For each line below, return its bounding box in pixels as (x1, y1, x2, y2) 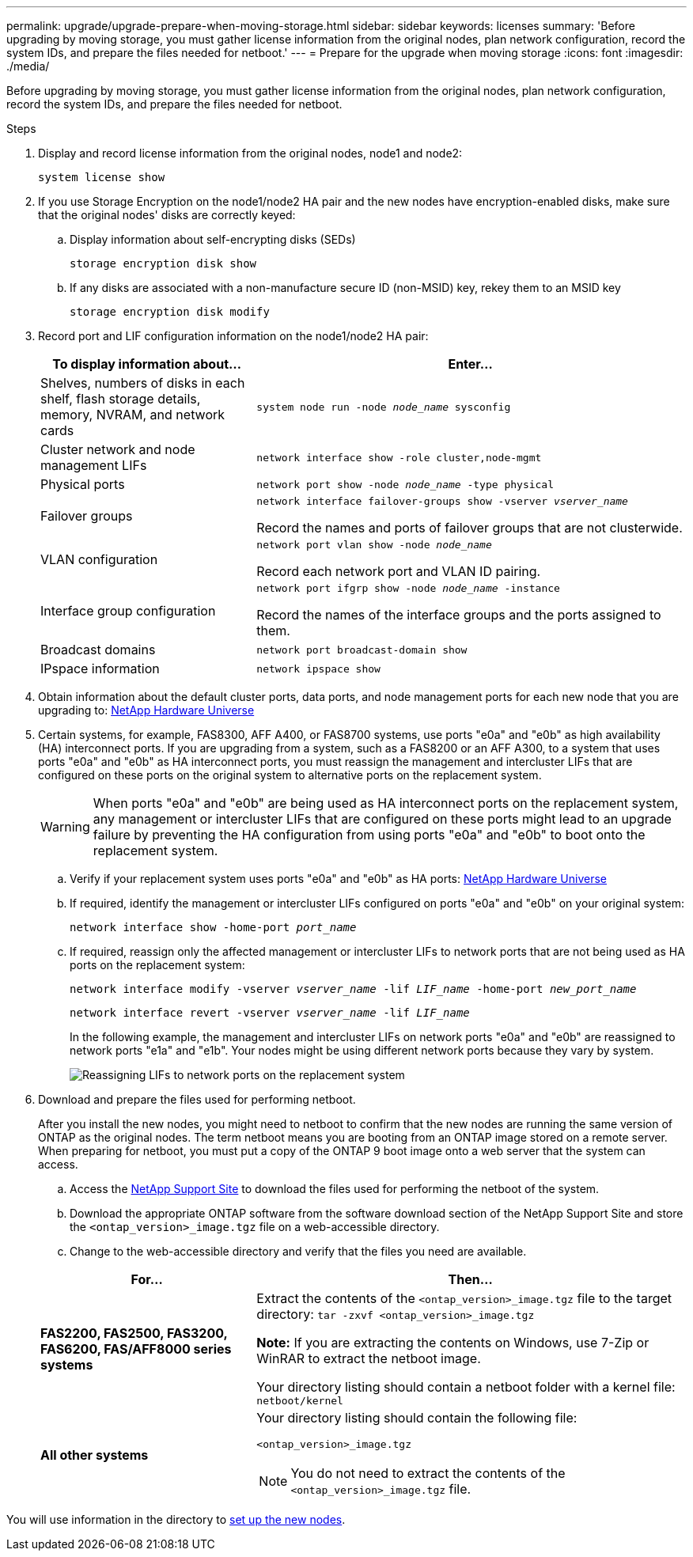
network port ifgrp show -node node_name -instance (256, 582, 560, 594)
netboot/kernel (256, 1395, 343, 1407)
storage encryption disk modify (70, 305, 270, 318)
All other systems (40, 1446, 149, 1463)
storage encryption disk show (70, 257, 257, 270)
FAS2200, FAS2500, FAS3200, (40, 1324, 228, 1341)
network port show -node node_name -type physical (256, 478, 555, 491)
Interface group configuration (40, 602, 216, 619)
